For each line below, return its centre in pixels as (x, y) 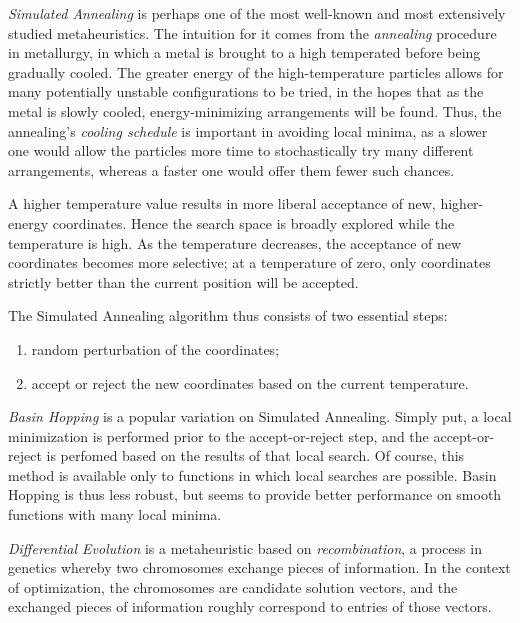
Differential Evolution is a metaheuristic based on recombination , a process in (245, 547)
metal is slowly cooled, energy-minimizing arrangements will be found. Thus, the (255, 110)
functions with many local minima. (115, 514)
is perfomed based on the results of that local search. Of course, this (255, 455)
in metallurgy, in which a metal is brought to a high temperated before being (244, 52)
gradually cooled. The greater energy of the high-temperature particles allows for (256, 71)
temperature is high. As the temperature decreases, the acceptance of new (235, 242)
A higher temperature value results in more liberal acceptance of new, (222, 203)
